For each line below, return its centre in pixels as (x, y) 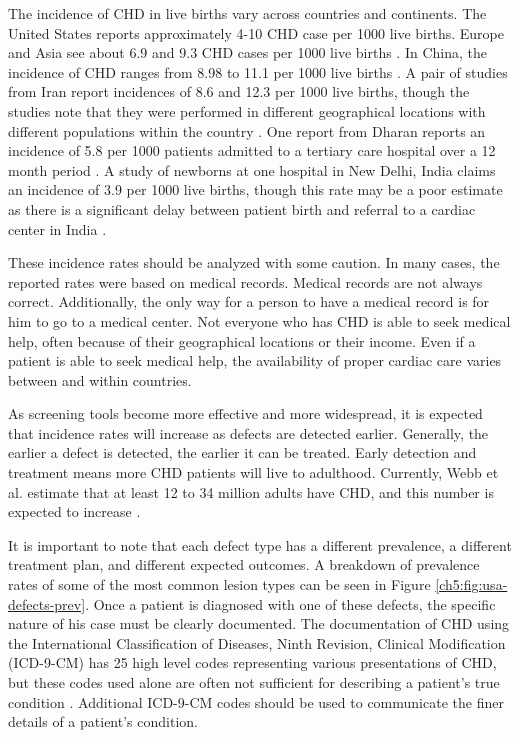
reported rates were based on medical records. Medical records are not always (245, 281)
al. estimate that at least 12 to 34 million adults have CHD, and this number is (251, 491)
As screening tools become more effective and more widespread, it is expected (245, 413)
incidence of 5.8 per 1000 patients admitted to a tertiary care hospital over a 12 (252, 150)
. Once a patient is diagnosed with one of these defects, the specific (290, 603)
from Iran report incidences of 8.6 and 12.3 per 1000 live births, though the (239, 91)
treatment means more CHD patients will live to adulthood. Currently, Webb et (253, 472)
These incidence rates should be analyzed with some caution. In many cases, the (254, 262)
